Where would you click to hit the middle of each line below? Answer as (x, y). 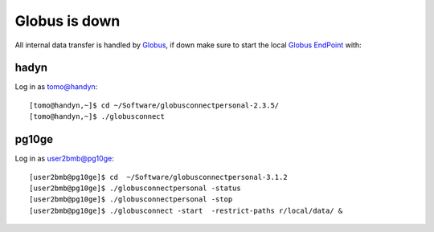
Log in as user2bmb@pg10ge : (64, 159)
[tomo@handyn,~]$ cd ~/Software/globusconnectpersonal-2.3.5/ (154, 105)
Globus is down (68, 21)
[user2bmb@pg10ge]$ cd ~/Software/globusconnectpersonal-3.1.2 (159, 177)
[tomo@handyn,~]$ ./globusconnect (97, 117)
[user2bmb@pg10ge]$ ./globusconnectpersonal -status (135, 188)
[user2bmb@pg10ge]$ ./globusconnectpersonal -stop (131, 199)
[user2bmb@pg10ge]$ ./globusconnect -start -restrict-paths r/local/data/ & (186, 210)
